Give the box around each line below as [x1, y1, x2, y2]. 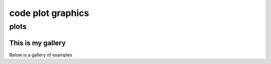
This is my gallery [9, 38, 66, 47]
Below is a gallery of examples [9, 51, 73, 57]
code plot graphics [9, 7, 89, 18]
